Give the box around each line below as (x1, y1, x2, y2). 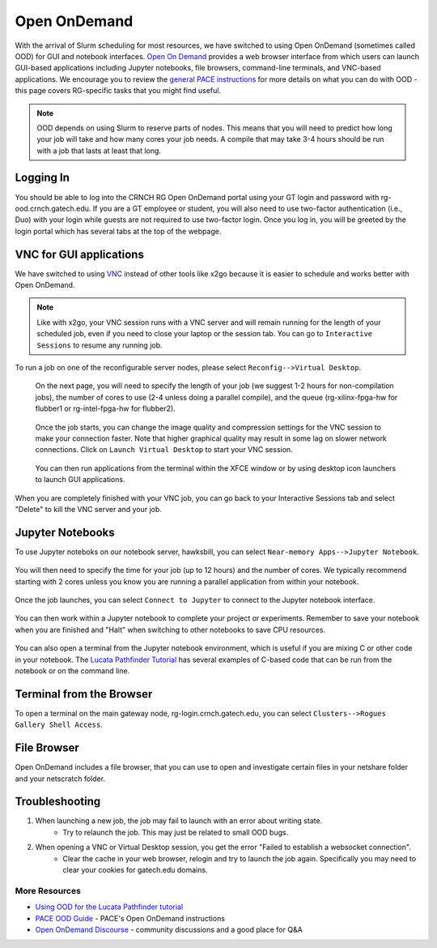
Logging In (15, 171, 70, 185)
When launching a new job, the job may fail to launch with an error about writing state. (35, 816, 323, 826)
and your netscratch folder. (15, 774, 105, 784)
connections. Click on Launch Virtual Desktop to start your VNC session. (35, 445, 293, 455)
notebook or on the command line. (15, 665, 130, 676)
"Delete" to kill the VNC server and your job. (15, 504, 162, 514)
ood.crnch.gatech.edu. (15, 203, 91, 213)
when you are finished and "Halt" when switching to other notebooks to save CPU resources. (15, 625, 326, 634)
